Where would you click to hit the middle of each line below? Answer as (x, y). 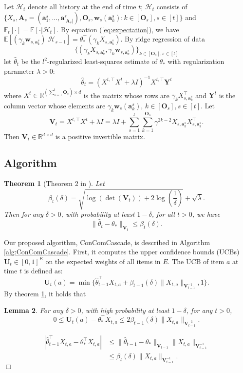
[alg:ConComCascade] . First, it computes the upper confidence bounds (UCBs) (122, 252)
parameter (19, 71)
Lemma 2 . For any (34, 310)
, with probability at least (98, 214)
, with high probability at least (125, 310)
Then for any (24, 214)
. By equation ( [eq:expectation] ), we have (118, 29)
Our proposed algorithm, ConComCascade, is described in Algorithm (107, 242)
